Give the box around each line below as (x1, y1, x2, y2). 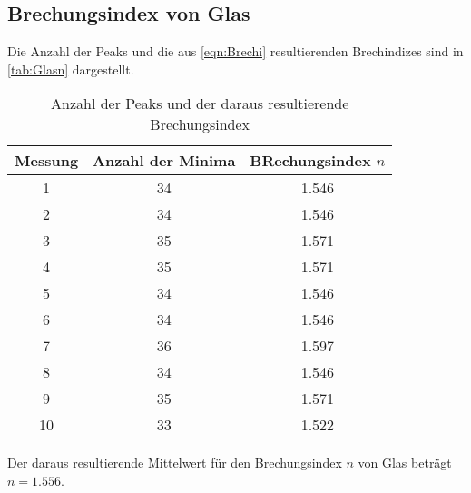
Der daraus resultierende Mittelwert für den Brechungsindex (7, 453, 342, 472)
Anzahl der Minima (93, 150, 236, 172)
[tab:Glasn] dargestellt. (7, 59, 134, 78)
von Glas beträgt (358, 453, 452, 472)
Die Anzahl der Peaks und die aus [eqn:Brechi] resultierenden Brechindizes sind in (7, 42, 464, 61)
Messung (15, 150, 79, 172)
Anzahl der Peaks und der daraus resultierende (51, 93, 349, 114)
